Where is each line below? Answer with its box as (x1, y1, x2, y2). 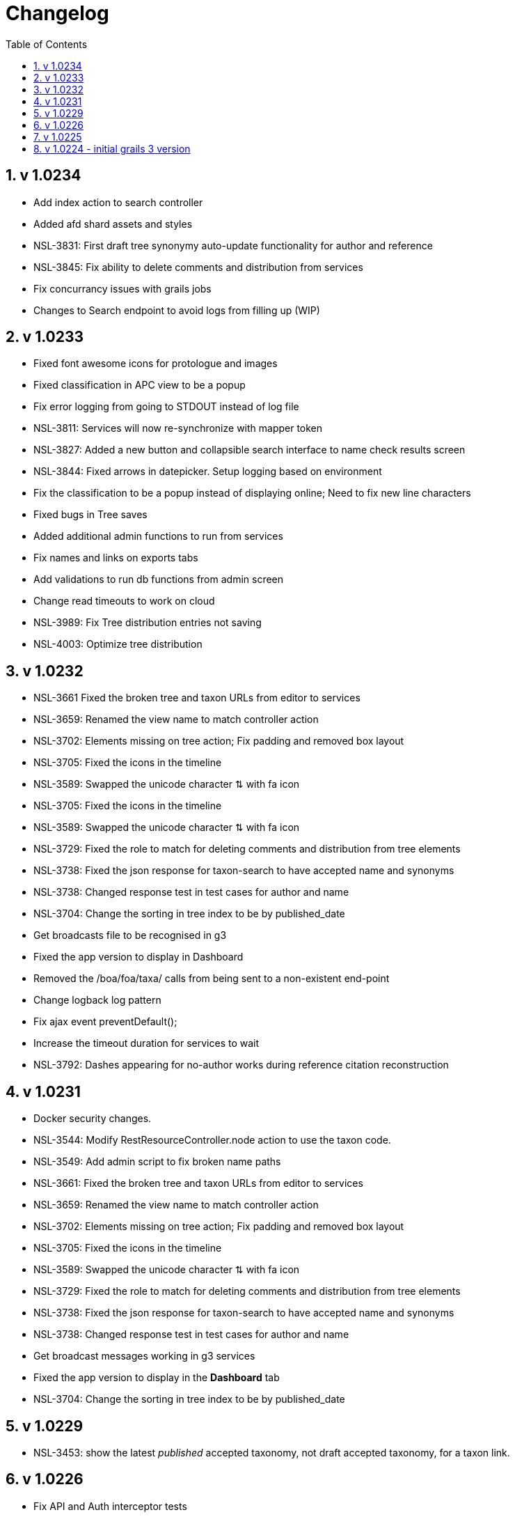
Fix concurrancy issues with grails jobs (33, 282, 212, 295)
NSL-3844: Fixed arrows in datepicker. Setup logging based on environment (33, 465, 382, 478)
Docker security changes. (33, 1112, 152, 1125)
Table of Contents (6, 38, 88, 50)
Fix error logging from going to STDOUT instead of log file (33, 400, 299, 413)
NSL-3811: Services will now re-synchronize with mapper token (33, 422, 323, 435)
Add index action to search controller (33, 196, 203, 208)
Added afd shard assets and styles (33, 217, 193, 230)
